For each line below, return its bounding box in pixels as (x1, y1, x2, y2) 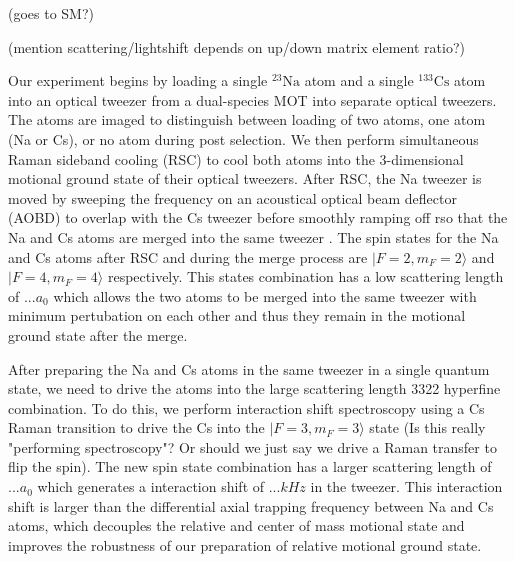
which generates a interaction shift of (37, 476, 265, 497)
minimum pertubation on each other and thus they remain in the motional (8, 305, 466, 326)
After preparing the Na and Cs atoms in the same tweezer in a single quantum (8, 358, 490, 379)
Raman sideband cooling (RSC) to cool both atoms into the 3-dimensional (8, 148, 464, 169)
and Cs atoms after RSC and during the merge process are (8, 246, 368, 267)
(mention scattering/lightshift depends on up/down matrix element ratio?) (8, 36, 465, 57)
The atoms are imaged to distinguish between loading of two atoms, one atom (8, 109, 486, 130)
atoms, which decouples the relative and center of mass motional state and (8, 515, 465, 536)
